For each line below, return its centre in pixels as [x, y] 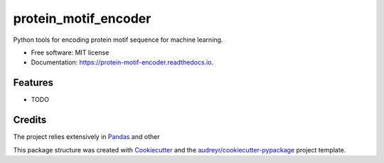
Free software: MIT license [70, 52]
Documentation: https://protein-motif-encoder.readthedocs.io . [122, 62]
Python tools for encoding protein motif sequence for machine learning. [118, 40]
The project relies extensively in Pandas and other [86, 137]
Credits [30, 120]
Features [33, 83]
